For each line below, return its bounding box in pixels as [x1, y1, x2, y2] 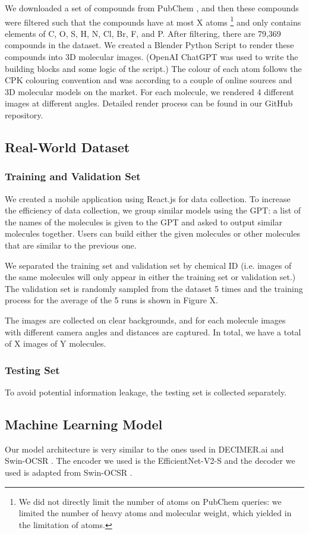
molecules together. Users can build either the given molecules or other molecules [5, 227, 301, 240]
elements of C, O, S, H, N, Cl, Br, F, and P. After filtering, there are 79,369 [5, 27, 281, 39]
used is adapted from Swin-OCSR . [5, 466, 133, 478]
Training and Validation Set [5, 169, 141, 184]
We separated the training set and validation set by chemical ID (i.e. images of [5, 259, 292, 271]
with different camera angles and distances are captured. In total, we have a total [5, 325, 301, 338]
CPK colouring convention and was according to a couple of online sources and [5, 74, 292, 86]
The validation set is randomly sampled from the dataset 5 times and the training [5, 282, 303, 294]
